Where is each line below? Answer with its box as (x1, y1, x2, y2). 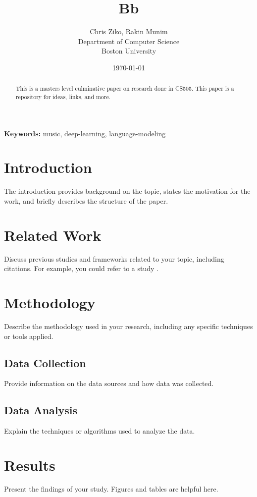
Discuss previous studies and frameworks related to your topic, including (4, 253, 224, 264)
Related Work (4, 224, 102, 245)
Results (4, 454, 55, 475)
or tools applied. (4, 331, 53, 341)
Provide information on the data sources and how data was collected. (4, 378, 214, 388)
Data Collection (4, 355, 86, 370)
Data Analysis (4, 402, 78, 418)
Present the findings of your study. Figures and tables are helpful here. (4, 483, 218, 494)
